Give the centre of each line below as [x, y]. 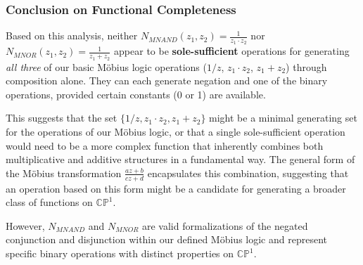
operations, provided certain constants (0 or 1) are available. [136, 94]
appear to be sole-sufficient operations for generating [232, 51]
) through [306, 66]
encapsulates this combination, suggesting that [248, 173]
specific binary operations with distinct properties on [120, 253]
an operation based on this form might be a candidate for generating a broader [176, 188]
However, [25, 225]
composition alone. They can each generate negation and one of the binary [167, 80]
